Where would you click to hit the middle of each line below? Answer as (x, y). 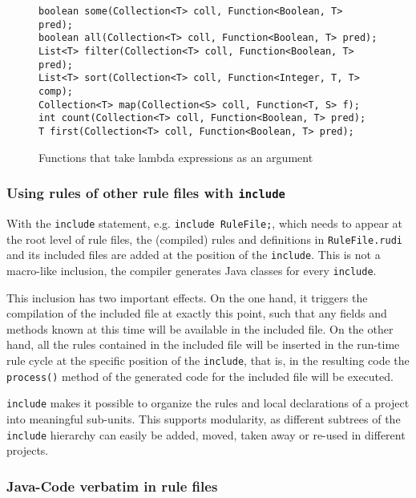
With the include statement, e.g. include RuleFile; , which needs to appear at (205, 223)
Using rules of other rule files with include (146, 193)
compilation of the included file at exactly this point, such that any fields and (197, 313)
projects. (28, 450)
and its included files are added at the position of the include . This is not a (194, 255)
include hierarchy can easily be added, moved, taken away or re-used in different (206, 434)
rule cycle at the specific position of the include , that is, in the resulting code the (208, 360)
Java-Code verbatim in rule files (112, 486)
